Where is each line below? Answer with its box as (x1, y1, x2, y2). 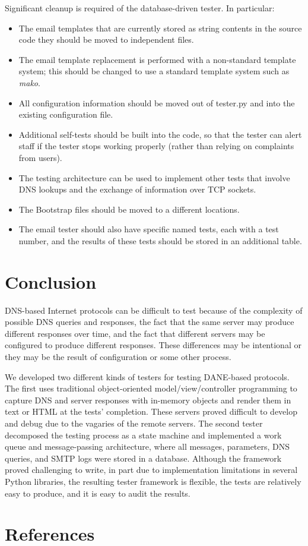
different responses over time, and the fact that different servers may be (5, 327, 265, 339)
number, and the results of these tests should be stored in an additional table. (18, 234, 302, 247)
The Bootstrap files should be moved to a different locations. (18, 203, 240, 215)
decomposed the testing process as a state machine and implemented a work (5, 428, 282, 441)
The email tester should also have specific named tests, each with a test (18, 223, 279, 235)
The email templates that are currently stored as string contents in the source (18, 21, 302, 34)
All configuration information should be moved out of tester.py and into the (18, 96, 295, 109)
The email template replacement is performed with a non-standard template (18, 53, 296, 65)
